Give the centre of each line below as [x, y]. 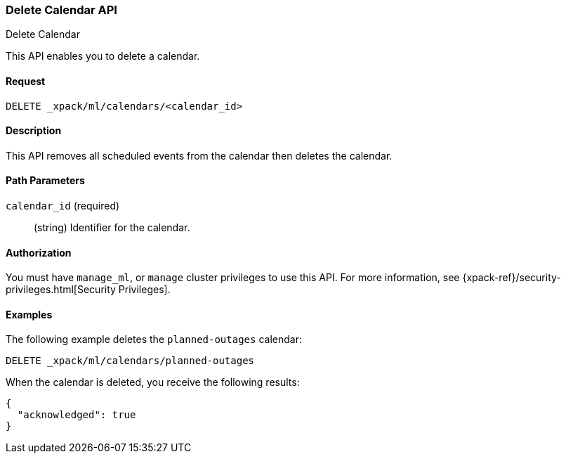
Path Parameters [45, 181]
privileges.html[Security [61, 290]
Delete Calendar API [61, 10]
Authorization [39, 252]
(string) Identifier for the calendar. [112, 228]
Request [26, 81]
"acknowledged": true [77, 415]
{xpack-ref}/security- [512, 278]
